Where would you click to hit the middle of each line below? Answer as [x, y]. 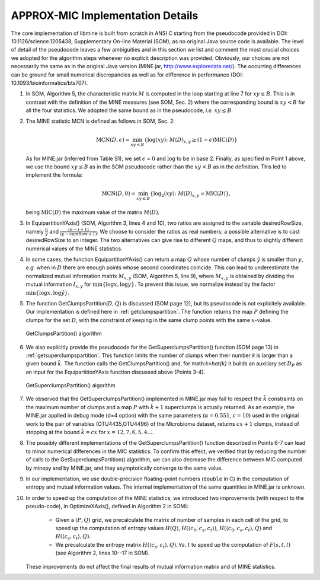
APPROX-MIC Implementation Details [105, 15]
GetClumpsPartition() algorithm [64, 334]
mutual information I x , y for [58, 285]
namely [35, 231]
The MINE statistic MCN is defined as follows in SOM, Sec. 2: [100, 121]
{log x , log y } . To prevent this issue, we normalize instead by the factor [189, 284]
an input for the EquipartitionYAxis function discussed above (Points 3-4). [116, 372]
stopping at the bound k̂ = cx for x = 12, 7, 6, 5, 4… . [90, 432]
